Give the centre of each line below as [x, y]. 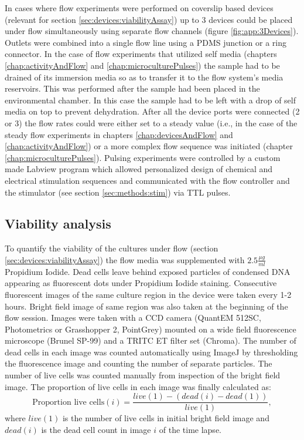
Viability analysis [58, 224]
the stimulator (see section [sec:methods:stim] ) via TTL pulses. [118, 192]
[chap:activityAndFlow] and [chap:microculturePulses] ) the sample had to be [142, 65]
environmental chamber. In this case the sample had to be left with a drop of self [151, 100]
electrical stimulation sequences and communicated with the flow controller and [147, 180]
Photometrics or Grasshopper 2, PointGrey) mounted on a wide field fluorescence [151, 329]
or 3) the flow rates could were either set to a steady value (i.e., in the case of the [151, 122]
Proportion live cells [69, 402]
